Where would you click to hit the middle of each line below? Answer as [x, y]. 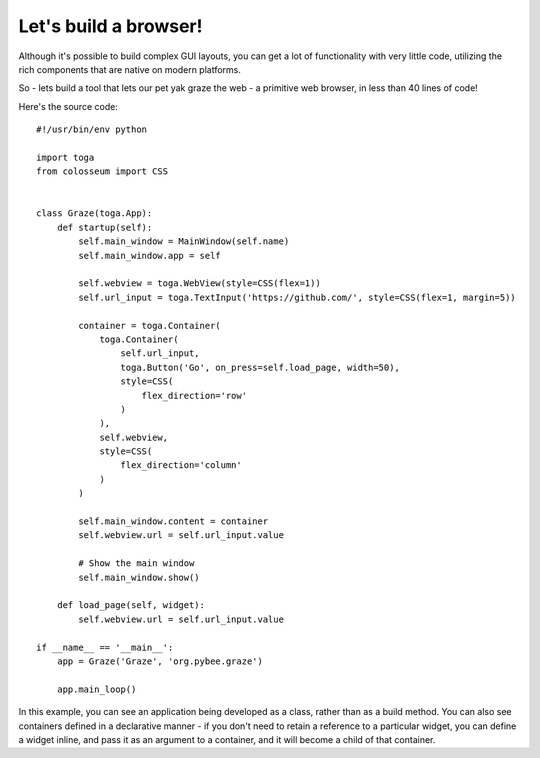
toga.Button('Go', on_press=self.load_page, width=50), [260, 367]
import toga [65, 157]
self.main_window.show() [139, 577]
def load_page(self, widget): [130, 605]
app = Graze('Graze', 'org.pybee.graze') [160, 661]
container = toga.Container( [150, 325]
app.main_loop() [96, 689]
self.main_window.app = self [150, 255]
